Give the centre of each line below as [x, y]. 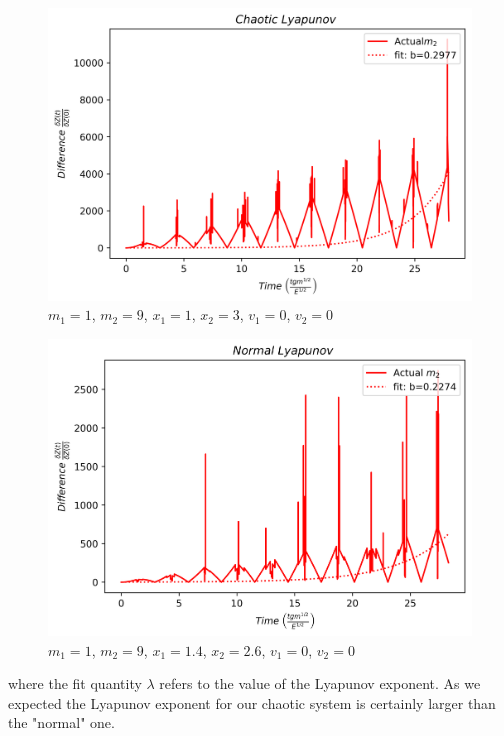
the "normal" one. [61, 722]
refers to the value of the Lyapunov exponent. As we [320, 683]
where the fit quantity [75, 683]
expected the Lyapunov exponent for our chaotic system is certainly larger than [252, 702]
